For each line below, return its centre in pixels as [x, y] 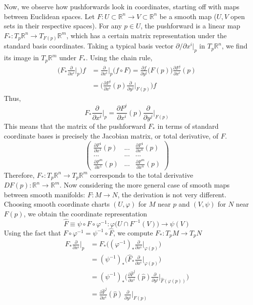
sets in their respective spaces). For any [63, 26]
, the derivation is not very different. [172, 194]
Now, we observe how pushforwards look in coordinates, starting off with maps [122, 6]
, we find [234, 46]
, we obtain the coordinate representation [85, 213]
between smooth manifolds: [45, 194]
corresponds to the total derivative [142, 175]
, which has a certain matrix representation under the [147, 35]
